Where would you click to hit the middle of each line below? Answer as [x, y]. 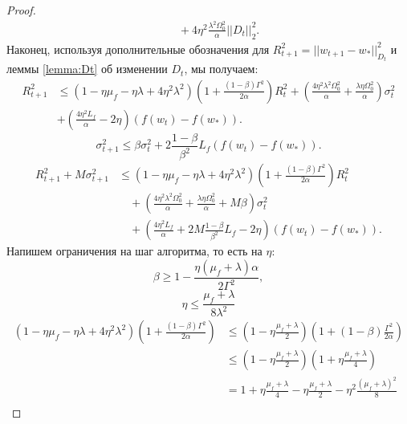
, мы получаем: [221, 69]
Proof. [21, 10]
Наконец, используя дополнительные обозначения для [138, 49]
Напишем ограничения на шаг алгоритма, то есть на [134, 251]
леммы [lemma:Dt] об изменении [87, 69]
